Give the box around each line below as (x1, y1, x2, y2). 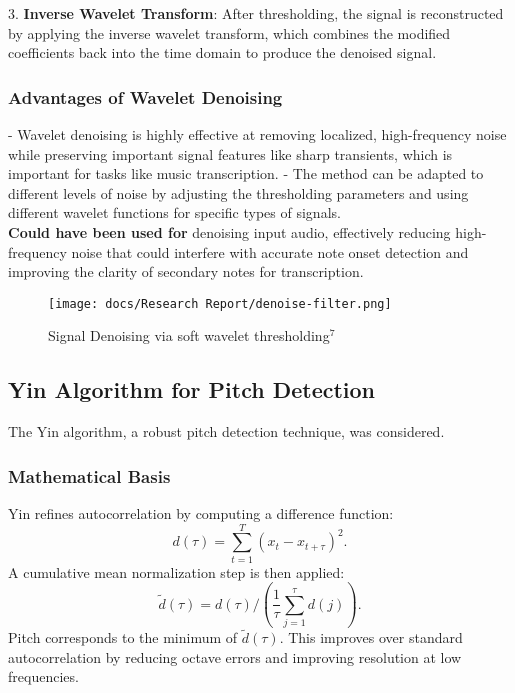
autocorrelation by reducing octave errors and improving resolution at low (8, 646, 462, 667)
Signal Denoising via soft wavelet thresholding (48, 325, 330, 346)
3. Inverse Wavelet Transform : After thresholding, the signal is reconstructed (8, 3, 504, 23)
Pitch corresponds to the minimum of (8, 627, 238, 648)
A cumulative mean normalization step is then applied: (8, 561, 345, 582)
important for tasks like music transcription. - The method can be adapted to (8, 163, 484, 184)
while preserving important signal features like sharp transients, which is (8, 143, 453, 164)
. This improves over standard (279, 627, 463, 648)
